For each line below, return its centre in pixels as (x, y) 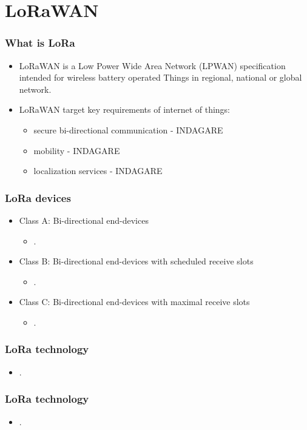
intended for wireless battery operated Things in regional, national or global (160, 77)
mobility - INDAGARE (77, 150)
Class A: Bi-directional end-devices (84, 220)
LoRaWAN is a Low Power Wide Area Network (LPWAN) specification (152, 65)
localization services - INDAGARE (98, 171)
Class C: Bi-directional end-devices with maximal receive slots (134, 302)
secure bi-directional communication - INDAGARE (128, 129)
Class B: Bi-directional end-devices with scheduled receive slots (136, 261)
